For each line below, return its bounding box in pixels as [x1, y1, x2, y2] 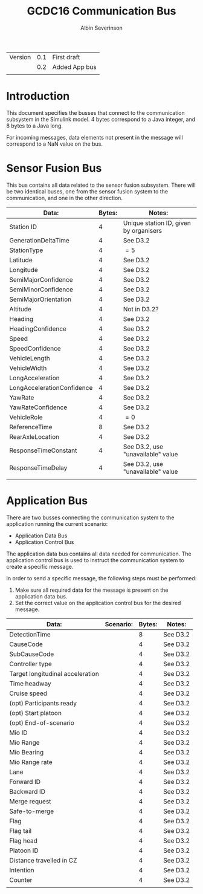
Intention [9, 866, 34, 874]
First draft [52, 53, 80, 61]
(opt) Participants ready [9, 699, 77, 707]
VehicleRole [9, 413, 43, 421]
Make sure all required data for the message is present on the [14, 586, 169, 594]
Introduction [6, 89, 70, 103]
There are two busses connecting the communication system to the [6, 514, 175, 521]
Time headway [9, 679, 51, 687]
